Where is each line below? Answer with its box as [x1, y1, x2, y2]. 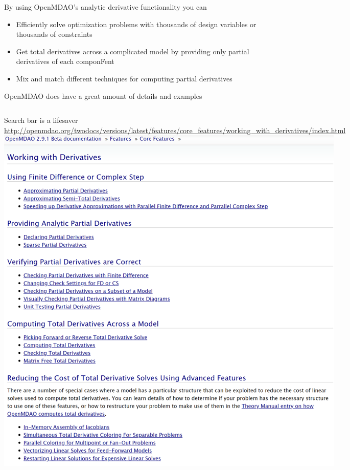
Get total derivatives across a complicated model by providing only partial [16, 46, 249, 56]
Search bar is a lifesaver [4, 115, 78, 125]
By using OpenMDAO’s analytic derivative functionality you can [4, 2, 207, 12]
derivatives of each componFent [16, 56, 114, 67]
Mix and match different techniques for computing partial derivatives [16, 73, 232, 83]
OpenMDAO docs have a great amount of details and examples [4, 90, 202, 101]
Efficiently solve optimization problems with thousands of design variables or [16, 18, 256, 29]
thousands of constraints [16, 29, 92, 39]
